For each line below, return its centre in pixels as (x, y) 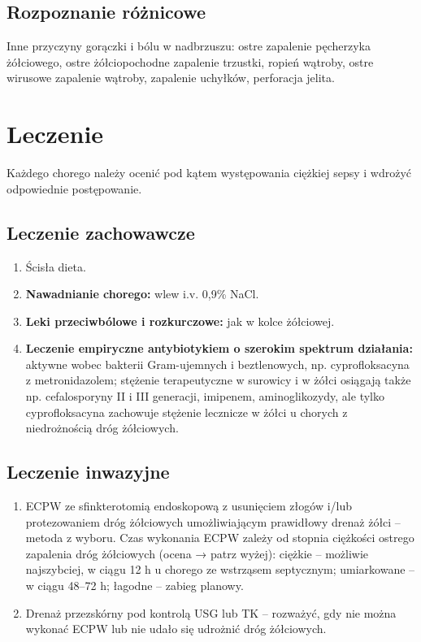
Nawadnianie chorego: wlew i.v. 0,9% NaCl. (142, 294)
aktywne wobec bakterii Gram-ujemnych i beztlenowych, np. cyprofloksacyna (217, 364)
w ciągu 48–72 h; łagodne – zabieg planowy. (135, 586)
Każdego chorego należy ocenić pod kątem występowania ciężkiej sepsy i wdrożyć (209, 173)
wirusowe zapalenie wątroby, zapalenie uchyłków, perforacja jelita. (171, 78)
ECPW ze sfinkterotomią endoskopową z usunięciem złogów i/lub (189, 506)
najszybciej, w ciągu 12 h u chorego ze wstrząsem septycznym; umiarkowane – (220, 569)
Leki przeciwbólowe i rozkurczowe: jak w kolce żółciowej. (180, 321)
